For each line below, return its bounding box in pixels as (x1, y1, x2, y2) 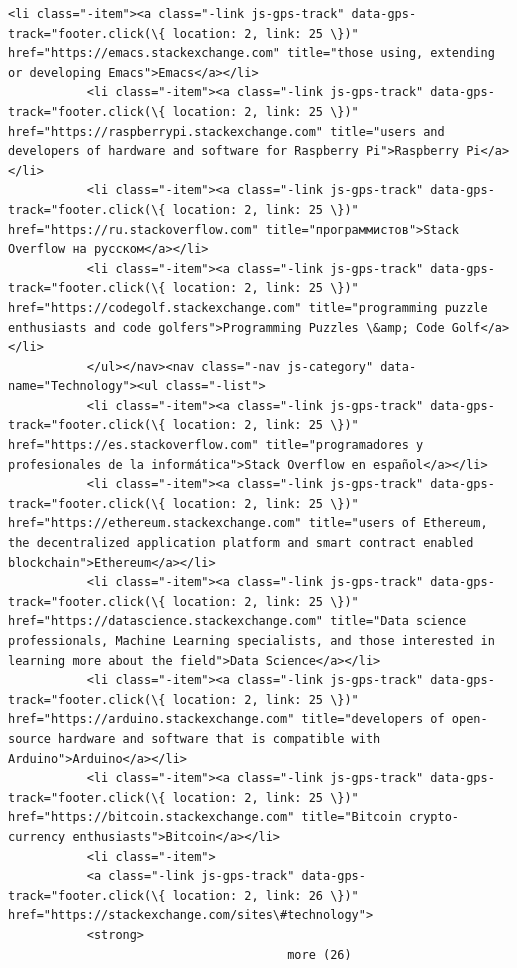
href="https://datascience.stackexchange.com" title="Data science (8, 614, 467, 629)
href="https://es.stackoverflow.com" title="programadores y (8, 438, 424, 453)
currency (8, 829, 66, 844)
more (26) (287, 947, 352, 962)
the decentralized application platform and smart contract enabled (8, 536, 474, 551)
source (8, 731, 51, 746)
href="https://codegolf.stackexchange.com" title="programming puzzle (8, 300, 488, 315)
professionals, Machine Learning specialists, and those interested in (8, 634, 495, 648)
